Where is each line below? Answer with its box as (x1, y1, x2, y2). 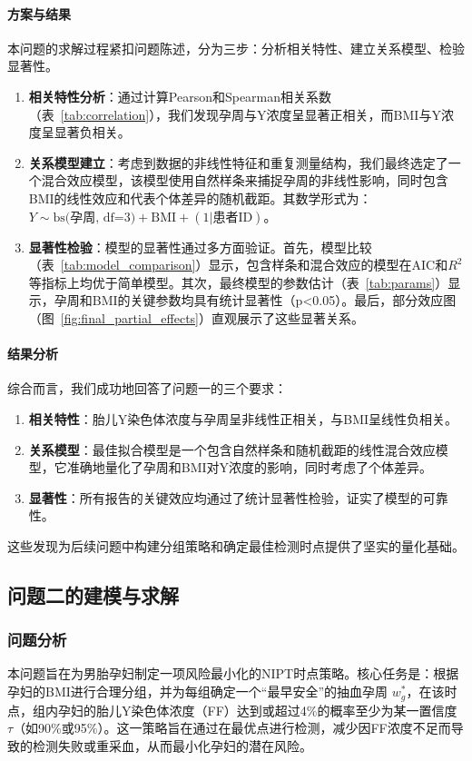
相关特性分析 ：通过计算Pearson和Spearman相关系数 (28, 86, 332, 105)
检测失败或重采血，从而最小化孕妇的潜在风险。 (32, 736, 312, 755)
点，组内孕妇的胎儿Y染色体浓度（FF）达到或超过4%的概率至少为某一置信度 (7, 700, 457, 719)
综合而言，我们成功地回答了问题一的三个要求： (7, 379, 287, 398)
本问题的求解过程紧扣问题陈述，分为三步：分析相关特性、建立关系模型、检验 (7, 38, 465, 57)
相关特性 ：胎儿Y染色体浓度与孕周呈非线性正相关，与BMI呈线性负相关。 (28, 409, 458, 428)
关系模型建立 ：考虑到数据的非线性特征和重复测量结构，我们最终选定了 (28, 153, 448, 172)
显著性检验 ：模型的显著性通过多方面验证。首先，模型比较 (28, 237, 372, 256)
